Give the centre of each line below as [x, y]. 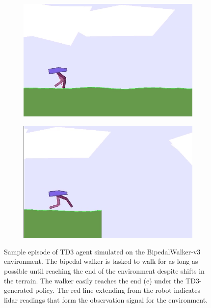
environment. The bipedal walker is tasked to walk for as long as [101, 261]
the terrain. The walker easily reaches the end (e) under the [94, 280]
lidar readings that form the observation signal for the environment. [106, 299]
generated [19, 290]
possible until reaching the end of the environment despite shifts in [104, 271]
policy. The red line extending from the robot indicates [118, 290]
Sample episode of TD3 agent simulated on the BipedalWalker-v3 [102, 251]
